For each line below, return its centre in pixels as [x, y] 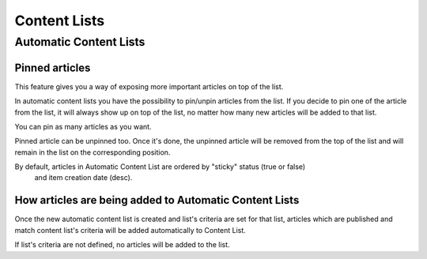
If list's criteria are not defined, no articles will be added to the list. [122, 245]
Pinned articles [53, 68]
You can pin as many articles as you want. [83, 126]
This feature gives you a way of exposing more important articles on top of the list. [149, 86]
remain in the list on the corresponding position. [93, 152]
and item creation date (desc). [83, 178]
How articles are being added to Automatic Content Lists [157, 200]
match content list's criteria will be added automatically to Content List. [130, 230]
